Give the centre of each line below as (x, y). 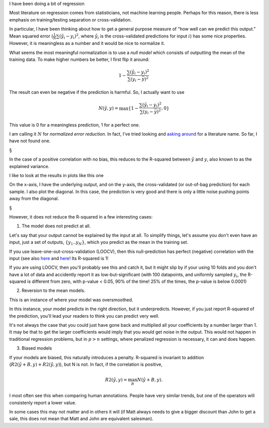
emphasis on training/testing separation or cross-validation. (70, 19)
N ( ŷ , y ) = (108, 108)
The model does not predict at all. (56, 226)
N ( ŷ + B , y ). (150, 380)
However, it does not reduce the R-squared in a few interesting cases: (81, 216)
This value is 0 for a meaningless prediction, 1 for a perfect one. (75, 125)
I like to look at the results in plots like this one (57, 175)
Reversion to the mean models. (54, 291)
